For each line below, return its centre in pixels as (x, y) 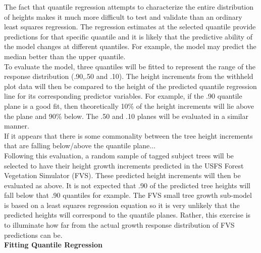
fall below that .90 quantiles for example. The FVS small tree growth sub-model (128, 195)
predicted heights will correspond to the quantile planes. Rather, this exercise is (127, 215)
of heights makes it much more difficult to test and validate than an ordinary (123, 16)
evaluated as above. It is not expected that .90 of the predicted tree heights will (127, 185)
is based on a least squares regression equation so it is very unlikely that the (122, 205)
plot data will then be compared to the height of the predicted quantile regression (130, 86)
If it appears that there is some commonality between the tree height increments (128, 135)
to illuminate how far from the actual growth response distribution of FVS (119, 225)
